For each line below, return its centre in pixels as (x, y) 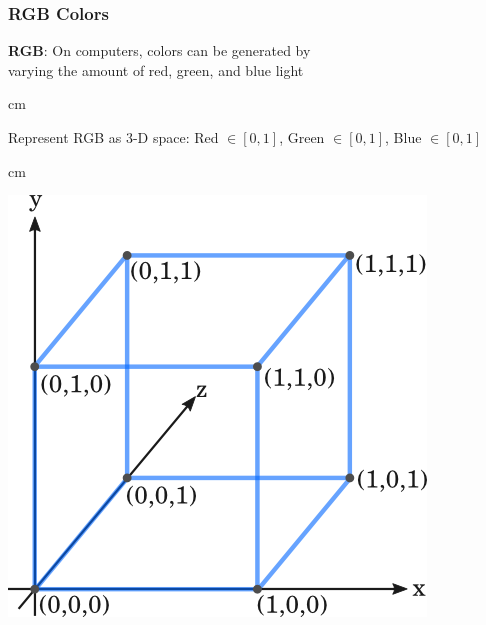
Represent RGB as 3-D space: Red (113, 137)
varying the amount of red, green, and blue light (156, 69)
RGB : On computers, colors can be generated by (159, 50)
